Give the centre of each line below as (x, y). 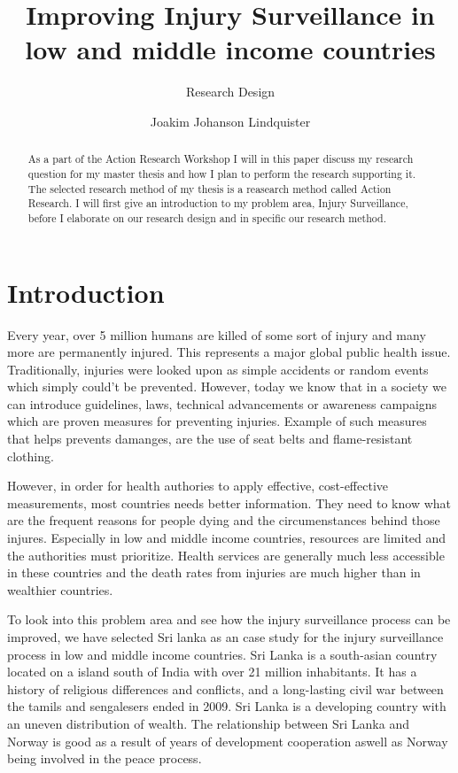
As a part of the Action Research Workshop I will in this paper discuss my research (221, 159)
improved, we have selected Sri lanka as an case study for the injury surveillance (225, 637)
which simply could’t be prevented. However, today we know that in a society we (227, 386)
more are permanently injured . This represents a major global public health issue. (229, 352)
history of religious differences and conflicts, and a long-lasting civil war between (225, 688)
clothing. (31, 456)
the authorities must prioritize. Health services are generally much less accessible (226, 555)
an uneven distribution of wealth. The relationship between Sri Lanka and (208, 723)
